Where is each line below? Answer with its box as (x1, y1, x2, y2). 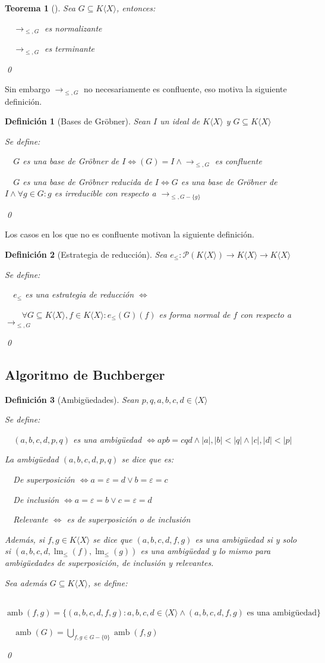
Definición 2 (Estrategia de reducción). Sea (5, 248, 168, 261)
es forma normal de (159, 308, 231, 320)
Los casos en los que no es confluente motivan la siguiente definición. (5, 228, 254, 240)
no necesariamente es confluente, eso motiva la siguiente (83, 83, 287, 95)
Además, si (5, 533, 45, 545)
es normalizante (45, 21, 102, 34)
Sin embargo (5, 83, 50, 95)
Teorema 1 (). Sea (5, 2, 75, 14)
